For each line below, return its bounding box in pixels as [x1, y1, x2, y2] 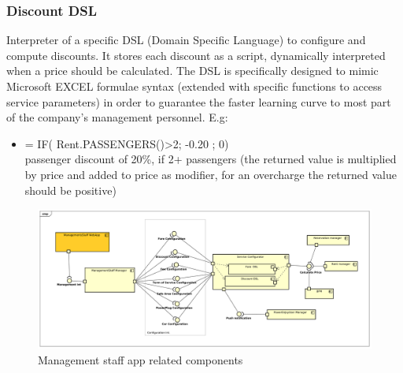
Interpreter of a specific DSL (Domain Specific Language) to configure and [6, 32, 366, 48]
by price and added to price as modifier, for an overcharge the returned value [24, 166, 397, 182]
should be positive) [24, 181, 116, 198]
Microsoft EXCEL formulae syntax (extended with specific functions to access [6, 78, 383, 94]
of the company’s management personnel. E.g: [6, 109, 228, 125]
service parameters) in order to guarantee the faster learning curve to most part [6, 93, 391, 110]
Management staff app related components [38, 351, 243, 367]
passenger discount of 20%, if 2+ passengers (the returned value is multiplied [24, 151, 397, 167]
